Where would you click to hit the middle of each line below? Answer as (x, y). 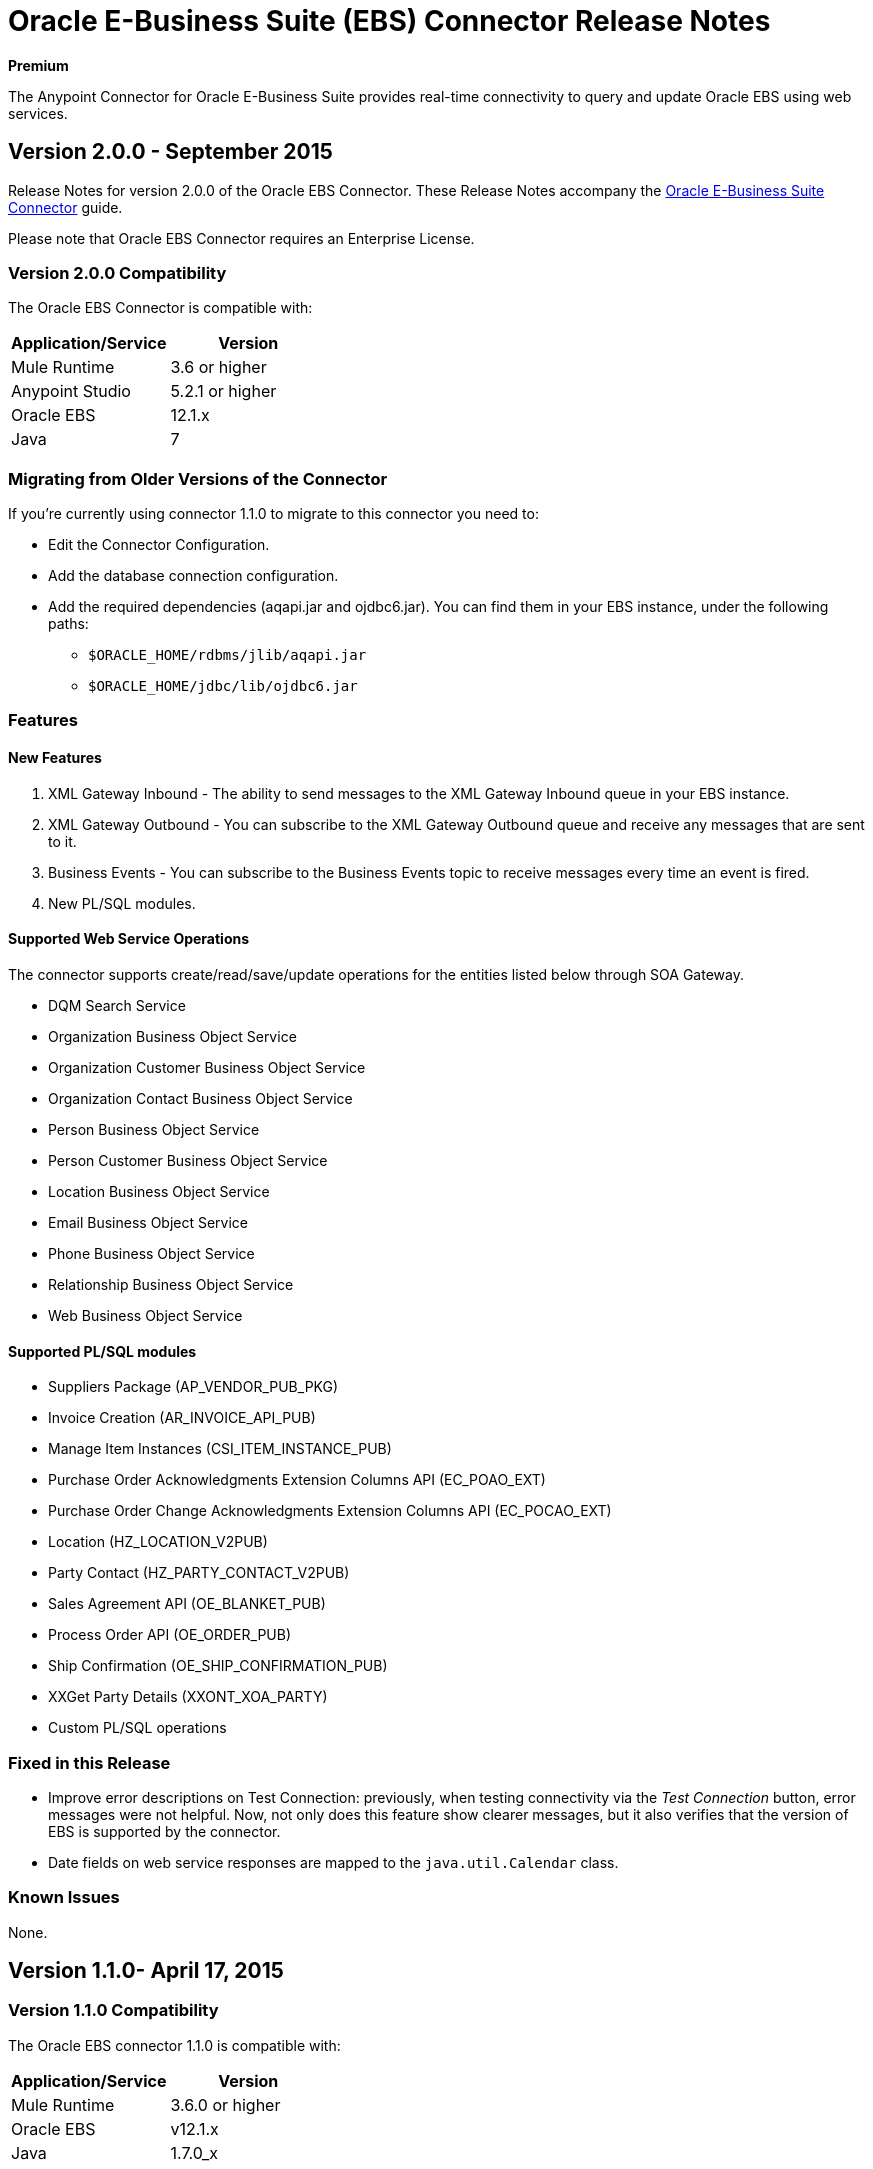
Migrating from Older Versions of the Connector (198, 478)
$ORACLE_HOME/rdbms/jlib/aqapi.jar (227, 655)
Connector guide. (65, 207)
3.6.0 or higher (225, 2104)
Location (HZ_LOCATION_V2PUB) (158, 1542)
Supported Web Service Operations (129, 939)
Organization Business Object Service (172, 1036)
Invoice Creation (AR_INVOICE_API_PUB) (182, 1418)
